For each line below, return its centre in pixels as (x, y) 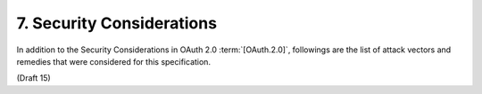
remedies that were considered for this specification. (114, 61)
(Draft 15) (33, 78)
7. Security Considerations (117, 23)
